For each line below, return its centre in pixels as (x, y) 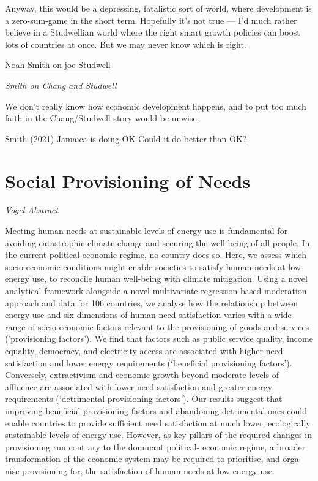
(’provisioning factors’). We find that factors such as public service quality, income (159, 339)
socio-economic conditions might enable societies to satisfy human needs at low (153, 266)
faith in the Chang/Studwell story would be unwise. (102, 118)
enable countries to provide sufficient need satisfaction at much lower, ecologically (158, 422)
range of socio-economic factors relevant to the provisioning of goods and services (157, 326)
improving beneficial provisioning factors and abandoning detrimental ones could (156, 410)
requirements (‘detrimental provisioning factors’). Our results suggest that (144, 399)
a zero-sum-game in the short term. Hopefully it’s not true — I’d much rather (151, 20)
